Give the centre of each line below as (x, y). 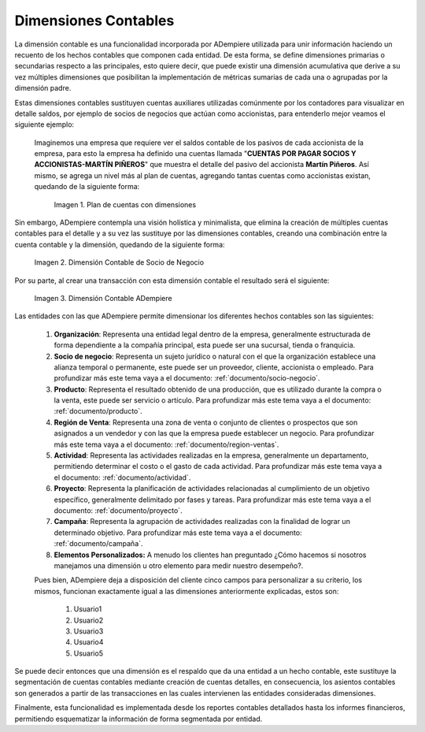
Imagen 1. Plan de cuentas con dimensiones (125, 204)
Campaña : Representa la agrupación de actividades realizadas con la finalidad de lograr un (202, 522)
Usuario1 (88, 609)
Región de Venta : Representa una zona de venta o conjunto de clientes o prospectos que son (206, 422)
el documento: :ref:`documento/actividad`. (122, 477)
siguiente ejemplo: (44, 124)
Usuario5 (89, 653)
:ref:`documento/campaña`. (98, 544)
